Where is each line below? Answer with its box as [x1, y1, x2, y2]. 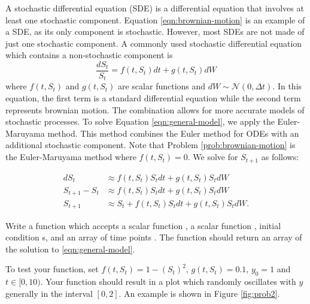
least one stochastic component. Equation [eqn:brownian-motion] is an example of [5, 13, 305, 26]
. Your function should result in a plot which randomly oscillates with [40, 275, 296, 288]
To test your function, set [5, 263, 99, 275]
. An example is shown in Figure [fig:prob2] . [118, 287, 280, 299]
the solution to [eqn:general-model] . [5, 242, 135, 255]
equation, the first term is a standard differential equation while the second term [5, 92, 301, 104]
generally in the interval [5, 287, 93, 299]
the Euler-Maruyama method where [5, 151, 136, 163]
